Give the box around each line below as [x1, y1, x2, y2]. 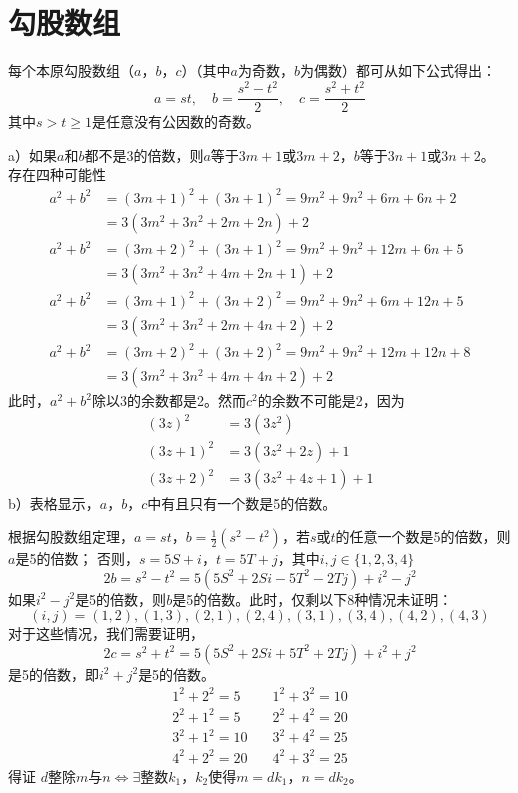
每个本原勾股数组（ [8, 60, 134, 81]
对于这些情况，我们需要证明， [8, 623, 204, 644]
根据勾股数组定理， [8, 526, 134, 547]
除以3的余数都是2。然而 [91, 390, 246, 411]
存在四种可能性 [8, 164, 106, 185]
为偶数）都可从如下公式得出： [299, 60, 496, 81]
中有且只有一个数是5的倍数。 [147, 492, 337, 513]
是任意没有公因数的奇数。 [91, 111, 260, 132]
